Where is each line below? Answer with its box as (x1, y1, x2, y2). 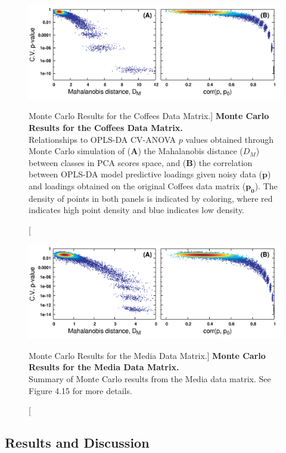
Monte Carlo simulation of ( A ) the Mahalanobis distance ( (29, 145, 243, 157)
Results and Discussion (5, 433, 150, 452)
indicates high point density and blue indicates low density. (29, 204, 245, 216)
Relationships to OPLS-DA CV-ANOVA (29, 133, 176, 145)
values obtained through (185, 133, 274, 145)
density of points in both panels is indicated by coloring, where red (29, 192, 273, 204)
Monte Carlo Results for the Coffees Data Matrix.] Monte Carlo (29, 110, 269, 122)
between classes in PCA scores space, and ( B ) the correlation (29, 156, 253, 168)
